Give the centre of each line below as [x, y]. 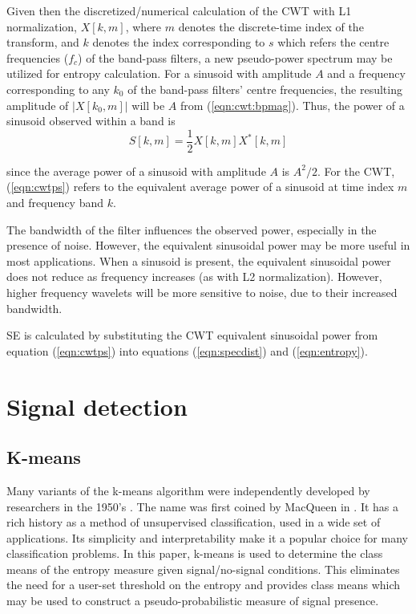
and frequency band [55, 202]
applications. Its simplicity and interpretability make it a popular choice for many [207, 537]
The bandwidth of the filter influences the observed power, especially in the [192, 229]
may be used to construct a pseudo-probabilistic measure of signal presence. [193, 601]
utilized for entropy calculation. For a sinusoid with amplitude [159, 73]
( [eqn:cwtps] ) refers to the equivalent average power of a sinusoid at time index [200, 187]
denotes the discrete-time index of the [271, 26]
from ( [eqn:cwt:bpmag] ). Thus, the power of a [292, 105]
